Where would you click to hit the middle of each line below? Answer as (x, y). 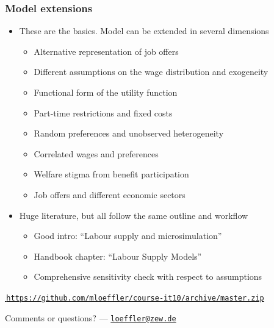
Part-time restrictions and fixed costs (103, 112)
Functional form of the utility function (106, 92)
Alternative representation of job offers (106, 51)
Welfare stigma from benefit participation (111, 174)
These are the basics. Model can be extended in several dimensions (144, 31)
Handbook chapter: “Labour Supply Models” (118, 256)
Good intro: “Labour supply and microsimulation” (128, 236)
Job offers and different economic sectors (110, 194)
